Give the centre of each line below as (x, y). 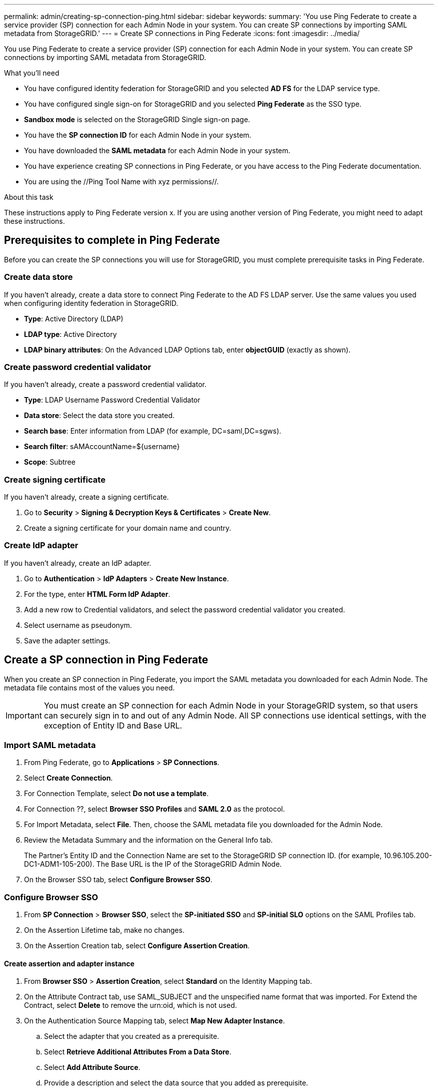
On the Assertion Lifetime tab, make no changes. (104, 930)
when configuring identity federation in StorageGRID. (91, 303)
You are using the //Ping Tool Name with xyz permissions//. (121, 181)
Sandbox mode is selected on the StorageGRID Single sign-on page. (137, 119)
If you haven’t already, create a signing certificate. (86, 497)
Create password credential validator (78, 367)
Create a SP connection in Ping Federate (106, 660)
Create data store (38, 277)
